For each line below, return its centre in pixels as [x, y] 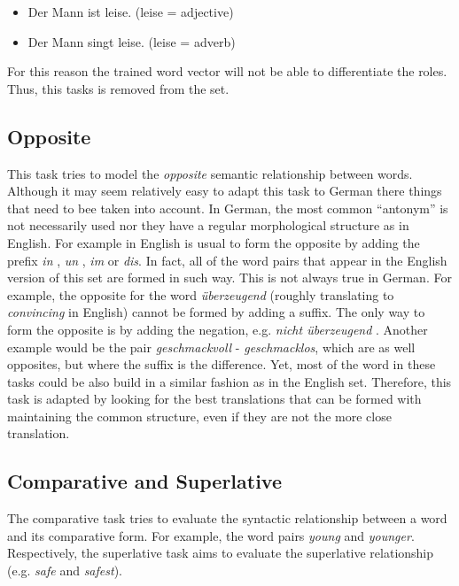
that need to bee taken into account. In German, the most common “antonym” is [228, 208]
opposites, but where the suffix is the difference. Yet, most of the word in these [222, 364]
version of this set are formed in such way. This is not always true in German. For [229, 278]
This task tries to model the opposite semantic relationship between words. [210, 173]
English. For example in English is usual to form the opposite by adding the [214, 242]
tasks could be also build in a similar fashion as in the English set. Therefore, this [229, 381]
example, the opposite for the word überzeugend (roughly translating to [201, 294]
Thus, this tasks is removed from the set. [118, 88]
